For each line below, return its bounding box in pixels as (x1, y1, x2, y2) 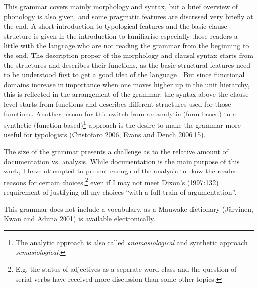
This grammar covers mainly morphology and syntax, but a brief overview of (4, 1, 238, 11)
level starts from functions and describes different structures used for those (4, 98, 231, 109)
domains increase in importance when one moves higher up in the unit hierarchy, (4, 79, 250, 89)
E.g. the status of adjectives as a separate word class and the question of (15, 263, 237, 274)
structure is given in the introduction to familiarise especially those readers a (4, 30, 238, 41)
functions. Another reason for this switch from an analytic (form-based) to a (4, 108, 236, 118)
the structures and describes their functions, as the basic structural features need (4, 59, 251, 70)
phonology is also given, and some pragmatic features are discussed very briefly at (4, 11, 253, 21)
